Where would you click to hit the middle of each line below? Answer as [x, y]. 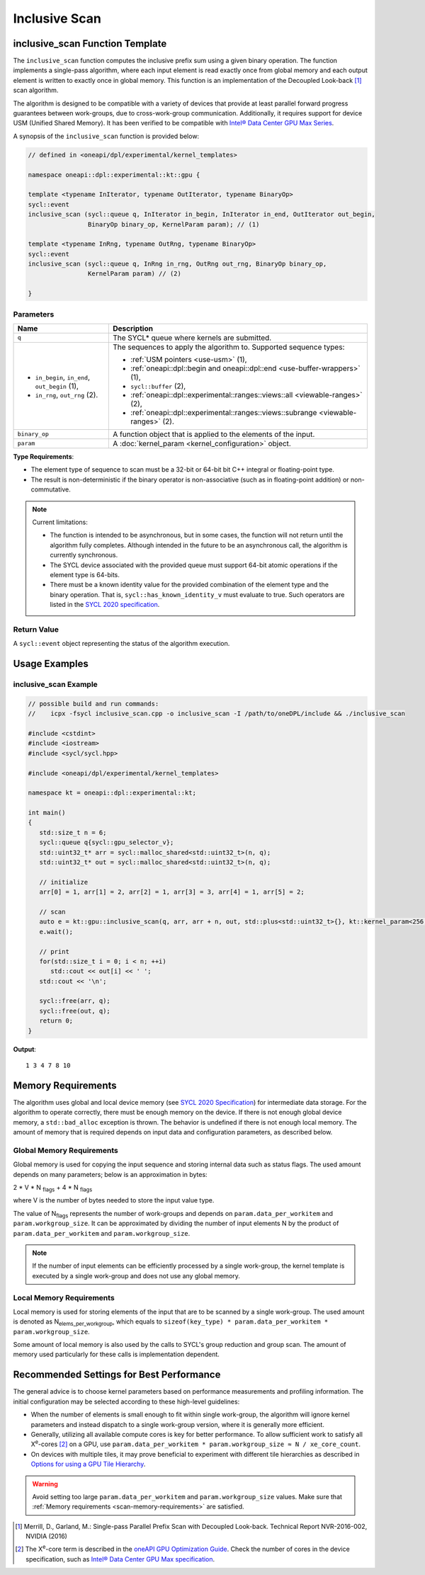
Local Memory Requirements [64, 1297]
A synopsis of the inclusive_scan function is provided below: [106, 136]
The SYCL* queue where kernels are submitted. [192, 338]
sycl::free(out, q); [75, 1011]
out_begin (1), [57, 386]
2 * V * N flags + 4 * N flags [53, 1188]
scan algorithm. [36, 90]
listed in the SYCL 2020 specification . [105, 605]
